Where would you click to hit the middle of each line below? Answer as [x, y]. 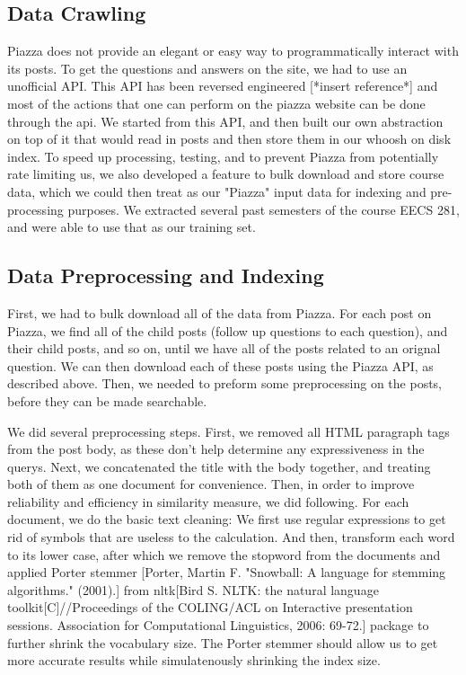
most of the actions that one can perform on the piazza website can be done [216, 103]
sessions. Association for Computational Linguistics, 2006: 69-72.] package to [218, 625]
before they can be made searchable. [107, 400]
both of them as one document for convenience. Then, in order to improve [211, 484]
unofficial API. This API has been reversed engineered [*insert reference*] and [223, 86]
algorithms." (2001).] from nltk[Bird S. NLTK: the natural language [193, 589]
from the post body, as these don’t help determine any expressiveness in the [216, 449]
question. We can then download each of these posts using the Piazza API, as [220, 365]
